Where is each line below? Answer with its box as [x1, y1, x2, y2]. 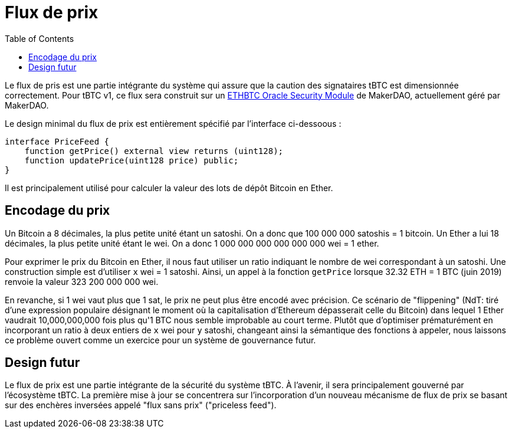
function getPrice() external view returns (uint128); [24, 146, 284, 156]
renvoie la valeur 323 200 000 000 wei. [5, 276, 159, 287]
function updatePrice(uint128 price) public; [24, 155, 239, 165]
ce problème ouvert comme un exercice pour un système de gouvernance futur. [5, 334, 316, 345]
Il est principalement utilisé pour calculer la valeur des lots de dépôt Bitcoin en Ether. [5, 182, 333, 193]
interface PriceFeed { [5, 136, 110, 146]
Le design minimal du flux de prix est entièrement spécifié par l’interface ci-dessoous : [5, 118, 342, 129]
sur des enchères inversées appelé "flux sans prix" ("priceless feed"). [5, 400, 277, 411]
